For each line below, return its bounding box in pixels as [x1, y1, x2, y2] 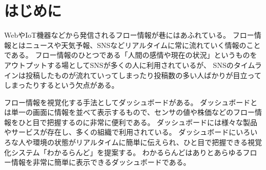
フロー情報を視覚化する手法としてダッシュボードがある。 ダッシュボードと [4, 96, 258, 107]
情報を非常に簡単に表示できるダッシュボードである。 [11, 157, 191, 167]
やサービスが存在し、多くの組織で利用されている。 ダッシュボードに [4, 127, 236, 137]
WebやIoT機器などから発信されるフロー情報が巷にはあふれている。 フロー [4, 30, 254, 40]
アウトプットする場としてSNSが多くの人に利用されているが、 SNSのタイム [4, 59, 255, 70]
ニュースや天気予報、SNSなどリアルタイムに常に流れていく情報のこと [25, 39, 261, 50]
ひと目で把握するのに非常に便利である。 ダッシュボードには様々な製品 [18, 116, 258, 127]
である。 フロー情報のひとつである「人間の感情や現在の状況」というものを [4, 50, 257, 60]
